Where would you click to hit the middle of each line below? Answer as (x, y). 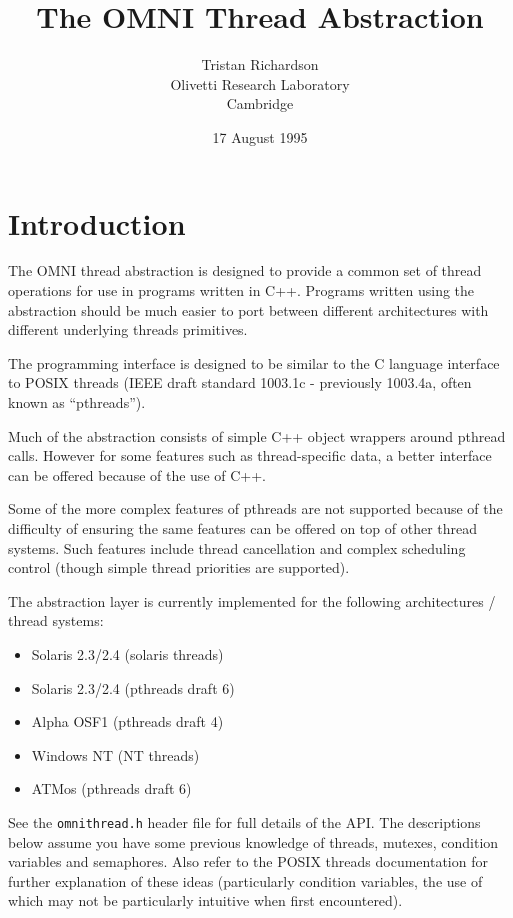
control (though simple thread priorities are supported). (179, 567)
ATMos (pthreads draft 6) (111, 788)
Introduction (97, 222)
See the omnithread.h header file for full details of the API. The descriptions (244, 821)
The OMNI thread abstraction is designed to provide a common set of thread (245, 270)
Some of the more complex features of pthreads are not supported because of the (255, 508)
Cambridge (260, 103)
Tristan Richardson (260, 64)
